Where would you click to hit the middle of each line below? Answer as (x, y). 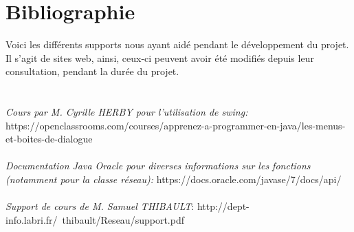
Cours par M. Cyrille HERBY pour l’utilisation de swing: (127, 112)
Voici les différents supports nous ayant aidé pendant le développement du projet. (177, 44)
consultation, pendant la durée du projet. (92, 71)
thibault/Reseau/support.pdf (123, 219)
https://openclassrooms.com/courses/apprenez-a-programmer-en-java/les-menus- (176, 125)
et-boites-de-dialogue (49, 139)
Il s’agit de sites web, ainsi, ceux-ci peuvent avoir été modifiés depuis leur (160, 57)
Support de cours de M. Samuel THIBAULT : (100, 206)
